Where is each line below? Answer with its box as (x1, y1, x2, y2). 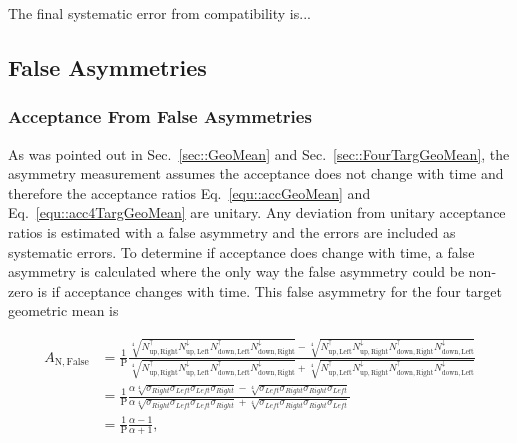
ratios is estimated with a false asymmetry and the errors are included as (8, 221, 456, 242)
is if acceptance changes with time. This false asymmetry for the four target (37, 280, 503, 301)
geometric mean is (8, 300, 119, 321)
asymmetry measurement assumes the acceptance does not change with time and (8, 163, 504, 184)
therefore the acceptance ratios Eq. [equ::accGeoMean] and (8, 182, 371, 203)
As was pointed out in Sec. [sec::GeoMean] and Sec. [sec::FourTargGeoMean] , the (8, 143, 510, 164)
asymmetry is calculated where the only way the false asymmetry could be (8, 261, 465, 282)
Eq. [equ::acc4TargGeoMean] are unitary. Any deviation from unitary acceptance (8, 202, 506, 223)
